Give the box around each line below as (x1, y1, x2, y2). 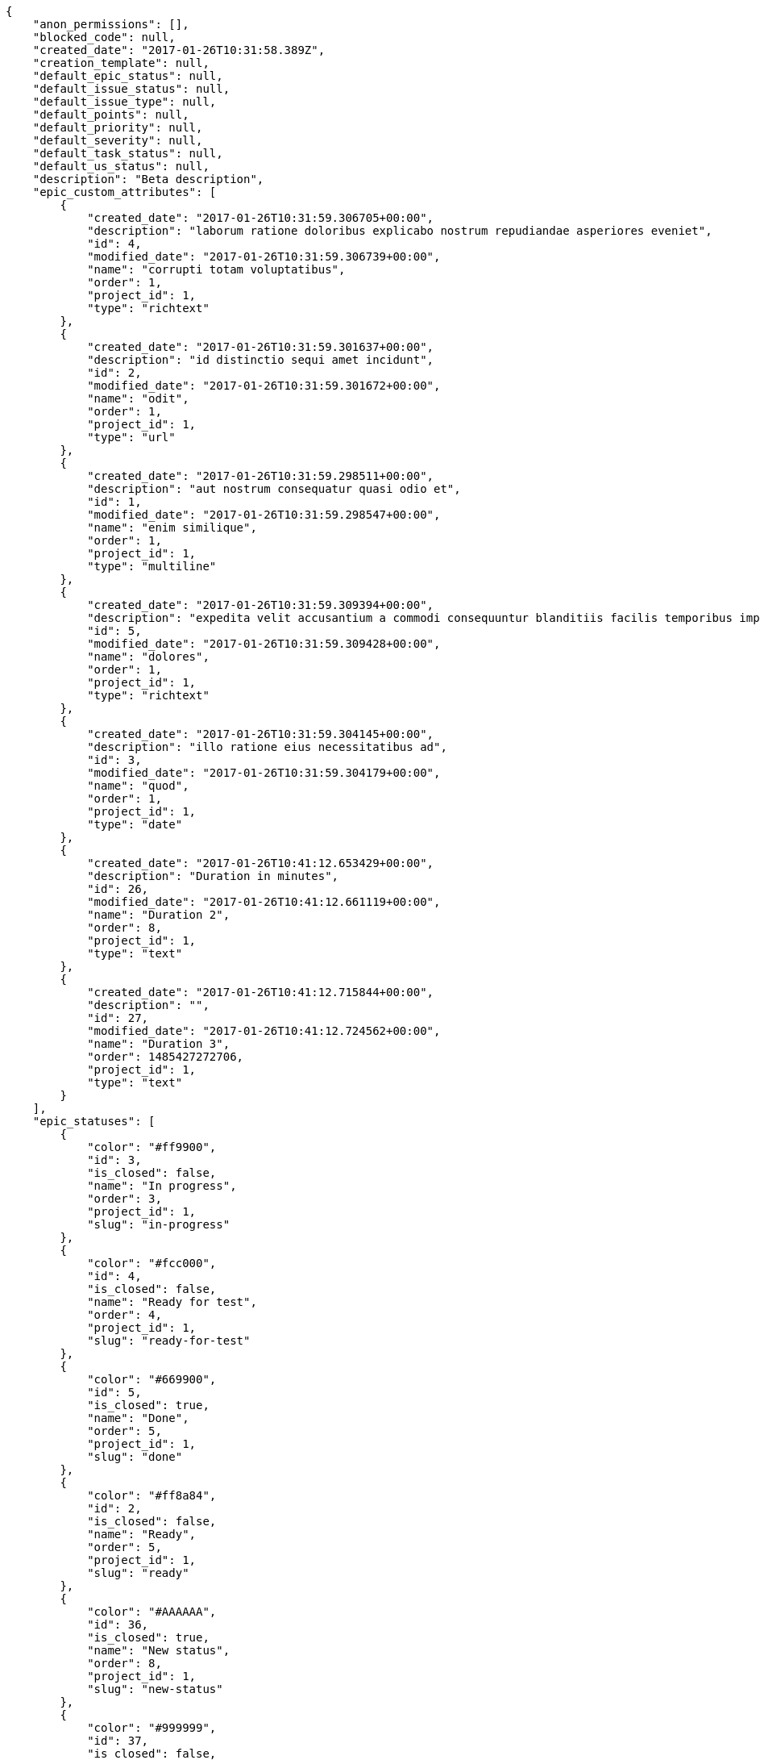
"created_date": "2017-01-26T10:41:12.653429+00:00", (87, 857, 434, 870)
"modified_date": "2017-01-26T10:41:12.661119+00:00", (87, 895, 441, 908)
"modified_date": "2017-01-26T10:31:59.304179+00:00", (87, 766, 441, 779)
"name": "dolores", (87, 650, 210, 663)
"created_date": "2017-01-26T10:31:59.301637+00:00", (87, 340, 434, 353)
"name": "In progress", (87, 1179, 237, 1192)
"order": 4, (87, 1308, 162, 1321)
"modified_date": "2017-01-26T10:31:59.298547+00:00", (87, 508, 441, 521)
